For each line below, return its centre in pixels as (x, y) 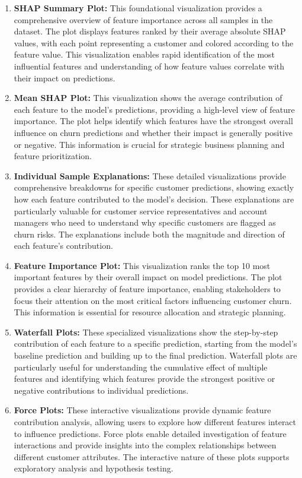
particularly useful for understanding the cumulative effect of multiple (141, 367)
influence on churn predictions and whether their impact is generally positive (153, 132)
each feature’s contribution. (63, 246)
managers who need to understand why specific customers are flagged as (145, 222)
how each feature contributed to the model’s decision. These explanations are (154, 199)
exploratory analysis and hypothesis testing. (94, 468)
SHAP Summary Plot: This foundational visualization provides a (138, 8)
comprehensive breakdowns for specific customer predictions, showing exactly (154, 187)
